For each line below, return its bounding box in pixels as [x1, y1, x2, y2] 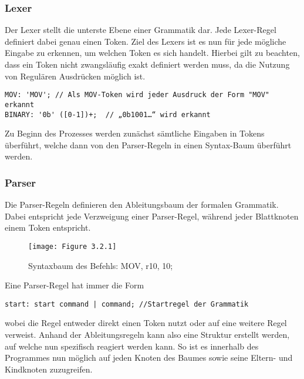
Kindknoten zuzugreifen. [5, 363, 93, 375]
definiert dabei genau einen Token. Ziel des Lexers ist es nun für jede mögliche [5, 35, 286, 47]
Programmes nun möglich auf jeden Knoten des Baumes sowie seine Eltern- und [5, 351, 293, 364]
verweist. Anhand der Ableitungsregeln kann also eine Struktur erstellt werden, [5, 328, 290, 341]
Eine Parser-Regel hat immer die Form [5, 279, 144, 291]
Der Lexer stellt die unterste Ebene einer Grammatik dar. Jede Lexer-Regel [5, 24, 276, 36]
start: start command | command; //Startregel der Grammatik [5, 300, 249, 308]
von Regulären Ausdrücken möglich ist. [5, 69, 146, 82]
